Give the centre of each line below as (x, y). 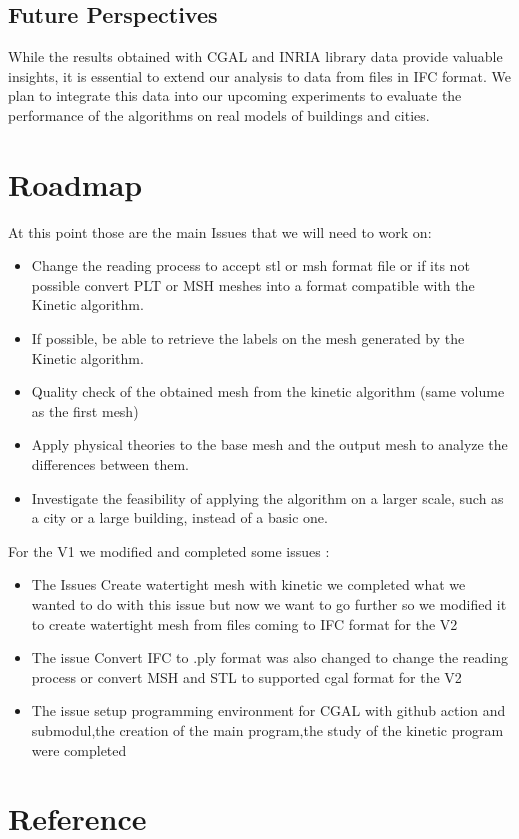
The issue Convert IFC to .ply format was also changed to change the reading (269, 657)
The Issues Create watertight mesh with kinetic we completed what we (248, 584)
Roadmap (75, 183)
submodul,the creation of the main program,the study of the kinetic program (267, 729)
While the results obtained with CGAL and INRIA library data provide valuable (255, 56)
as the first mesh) (85, 410)
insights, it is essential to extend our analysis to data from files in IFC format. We (259, 75)
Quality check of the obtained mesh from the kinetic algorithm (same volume (268, 391)
